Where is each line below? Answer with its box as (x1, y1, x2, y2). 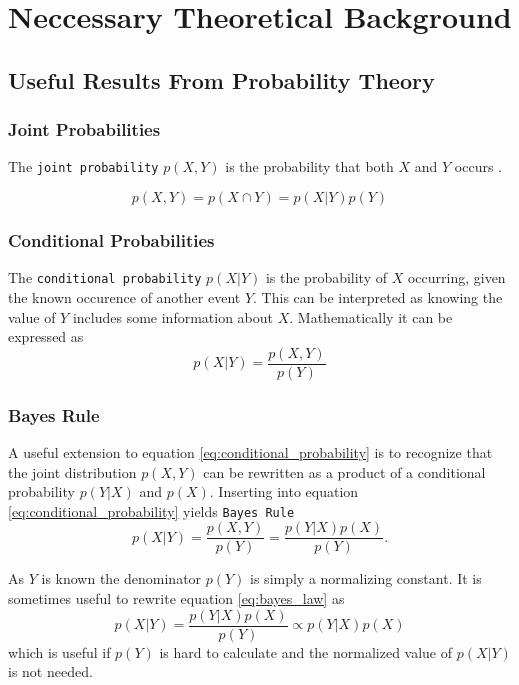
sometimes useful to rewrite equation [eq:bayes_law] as (8, 588, 345, 609)
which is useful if (8, 641, 111, 662)
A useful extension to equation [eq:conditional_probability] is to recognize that (8, 441, 493, 462)
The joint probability (8, 156, 159, 177)
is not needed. (8, 661, 93, 682)
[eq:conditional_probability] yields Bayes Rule (8, 500, 295, 521)
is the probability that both (225, 156, 394, 177)
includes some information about (72, 306, 274, 327)
